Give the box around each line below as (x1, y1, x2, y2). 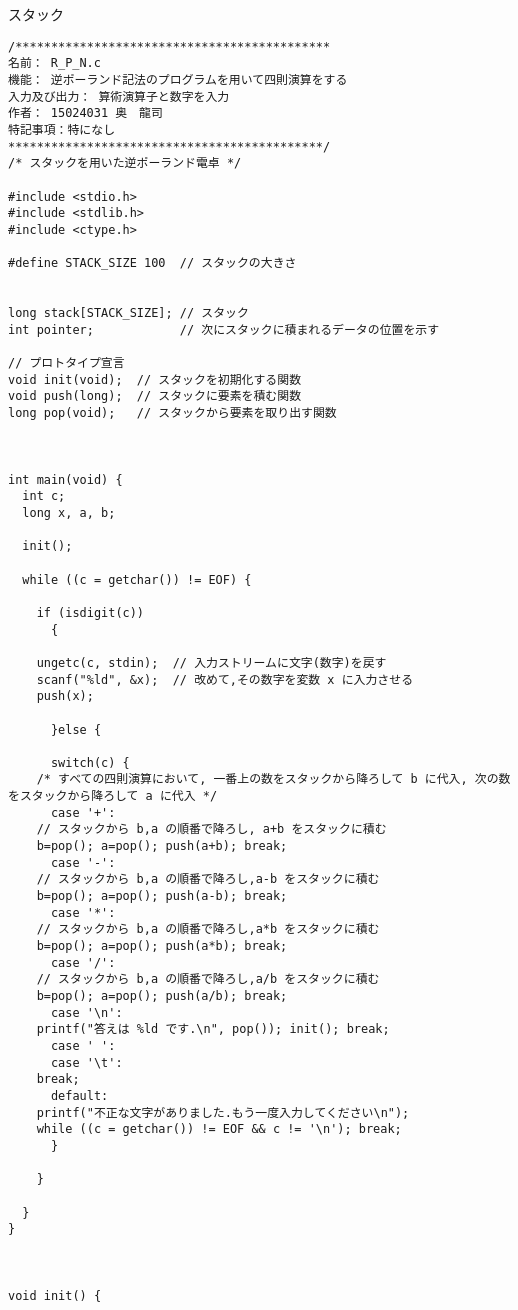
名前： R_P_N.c (8, 56, 101, 71)
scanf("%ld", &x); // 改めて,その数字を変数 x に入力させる (36, 672, 414, 687)
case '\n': (50, 1005, 123, 1020)
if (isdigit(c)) (36, 605, 145, 620)
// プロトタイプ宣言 (8, 356, 125, 371)
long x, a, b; (22, 505, 116, 520)
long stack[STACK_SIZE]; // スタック (8, 306, 249, 321)
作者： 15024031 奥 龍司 (8, 106, 163, 121)
